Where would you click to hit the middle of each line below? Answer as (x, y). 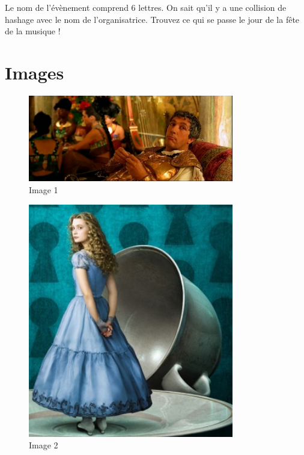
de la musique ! (33, 31)
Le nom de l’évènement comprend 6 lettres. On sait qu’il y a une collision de (146, 7)
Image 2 (44, 445)
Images (35, 72)
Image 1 (44, 189)
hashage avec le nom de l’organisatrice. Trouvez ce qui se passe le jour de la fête (152, 19)
